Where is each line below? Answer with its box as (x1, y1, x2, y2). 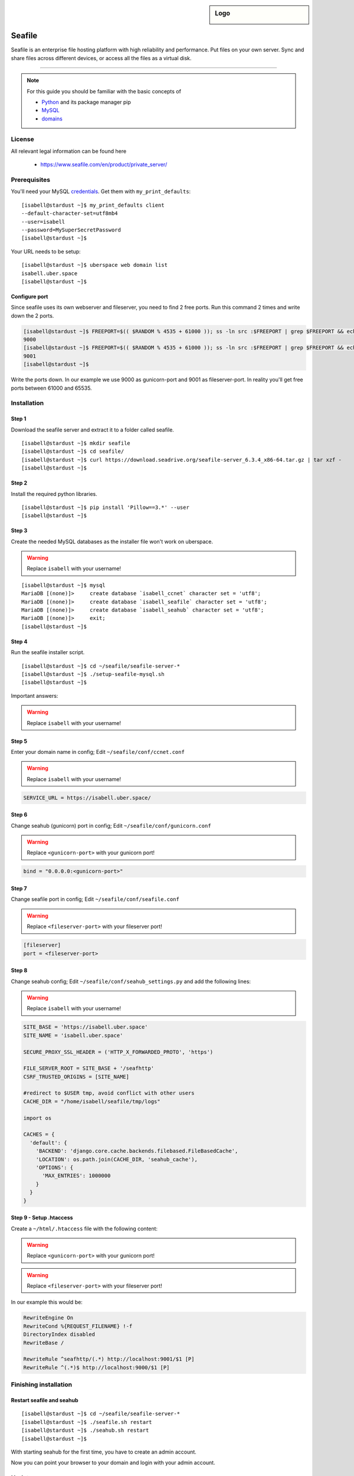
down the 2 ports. (11, 312, 54, 319)
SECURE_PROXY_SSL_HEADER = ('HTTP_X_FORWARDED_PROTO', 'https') (23, 1049, 214, 1055)
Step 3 (11, 527, 28, 534)
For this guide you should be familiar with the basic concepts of (27, 87, 181, 94)
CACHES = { (23, 1131, 55, 1138)
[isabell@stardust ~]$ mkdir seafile (21, 440, 131, 446)
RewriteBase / (23, 1339, 64, 1346)
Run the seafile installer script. (11, 649, 85, 656)
